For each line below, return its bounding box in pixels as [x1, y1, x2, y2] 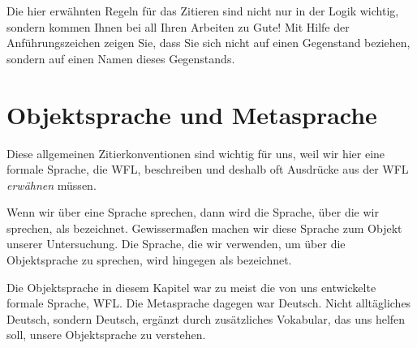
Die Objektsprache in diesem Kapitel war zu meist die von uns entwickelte [6, 278, 376, 295]
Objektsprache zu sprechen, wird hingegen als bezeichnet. [6, 251, 292, 269]
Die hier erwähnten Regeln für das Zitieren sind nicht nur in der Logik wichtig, [6, 2, 399, 19]
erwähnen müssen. [6, 176, 97, 193]
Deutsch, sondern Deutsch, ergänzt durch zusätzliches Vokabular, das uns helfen [6, 310, 406, 327]
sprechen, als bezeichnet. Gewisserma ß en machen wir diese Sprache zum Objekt [6, 219, 402, 236]
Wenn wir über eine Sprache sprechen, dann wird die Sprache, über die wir [6, 204, 379, 221]
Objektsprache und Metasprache [6, 97, 377, 131]
